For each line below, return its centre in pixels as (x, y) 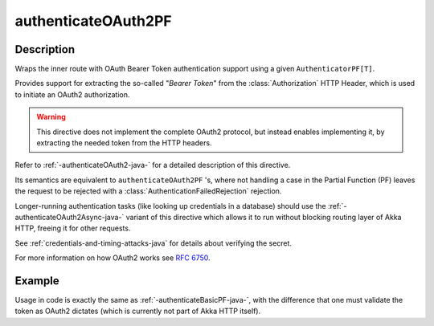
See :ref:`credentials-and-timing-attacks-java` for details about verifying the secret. (154, 243)
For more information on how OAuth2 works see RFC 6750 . (113, 258)
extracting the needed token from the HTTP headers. (124, 143)
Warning (51, 117)
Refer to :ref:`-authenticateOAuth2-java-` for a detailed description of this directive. (153, 165)
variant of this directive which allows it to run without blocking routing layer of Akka (264, 217)
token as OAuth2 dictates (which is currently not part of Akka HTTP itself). (138, 311)
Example (37, 281)
